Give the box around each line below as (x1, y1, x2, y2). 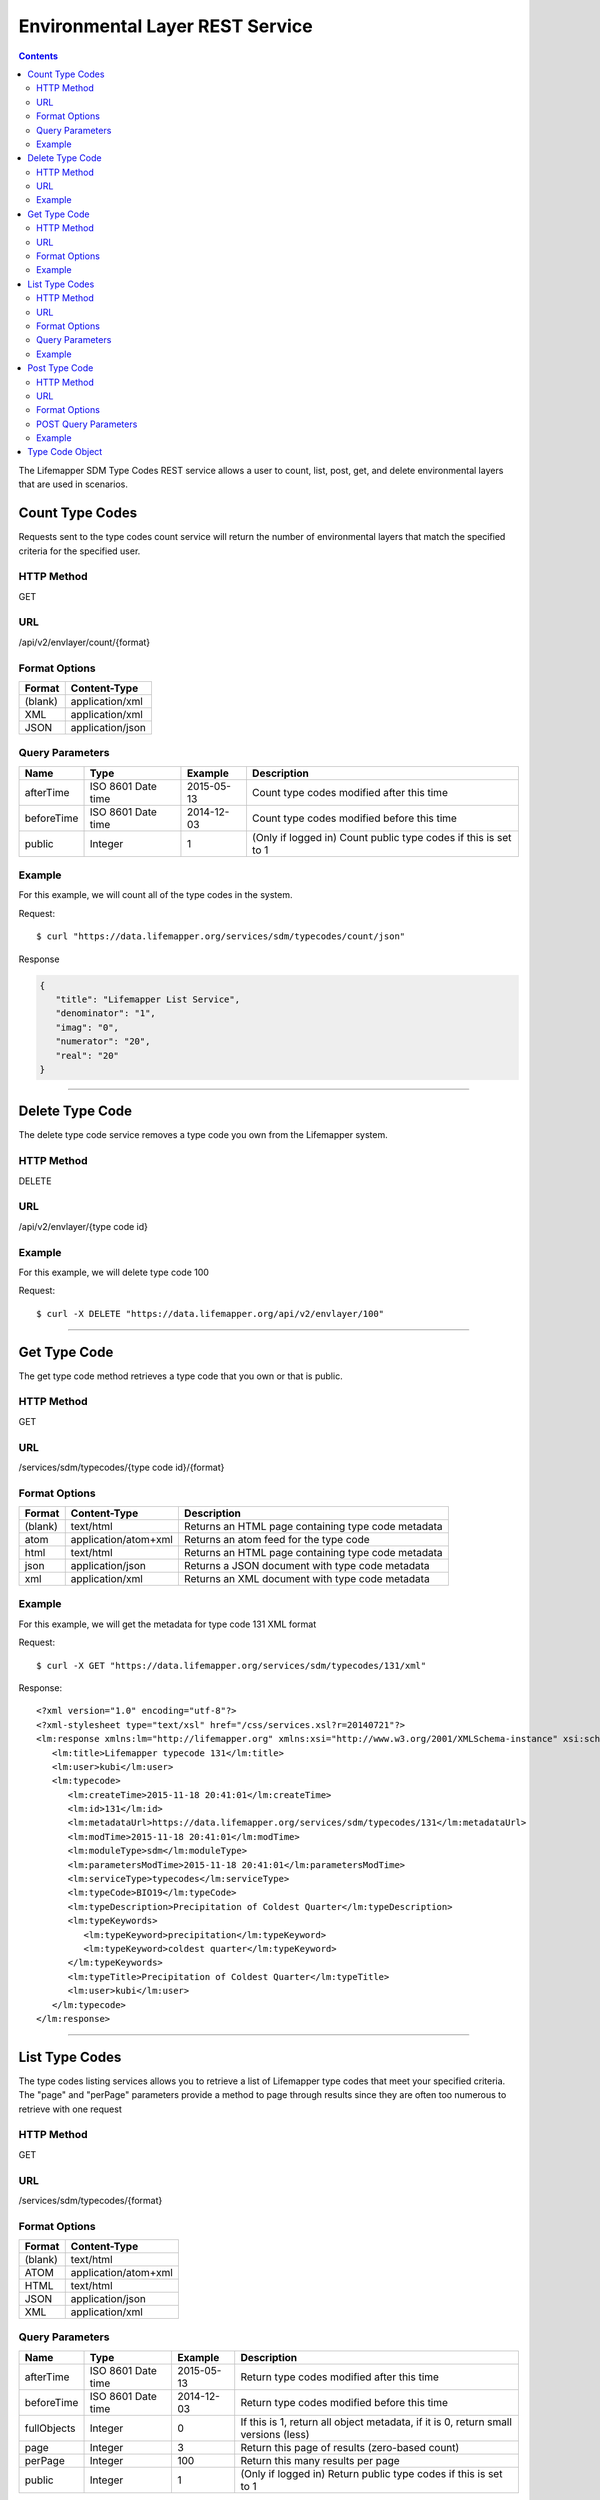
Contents (18, 50, 59, 62)
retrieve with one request (18, 2103, 122, 2115)
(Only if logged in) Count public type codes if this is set (251, 830, 512, 844)
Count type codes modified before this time (251, 811, 457, 825)
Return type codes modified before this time (240, 2395, 449, 2409)
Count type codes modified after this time (251, 785, 449, 799)
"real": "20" (55, 1050, 120, 1061)
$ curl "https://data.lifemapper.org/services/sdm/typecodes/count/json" (36, 931, 406, 942)
